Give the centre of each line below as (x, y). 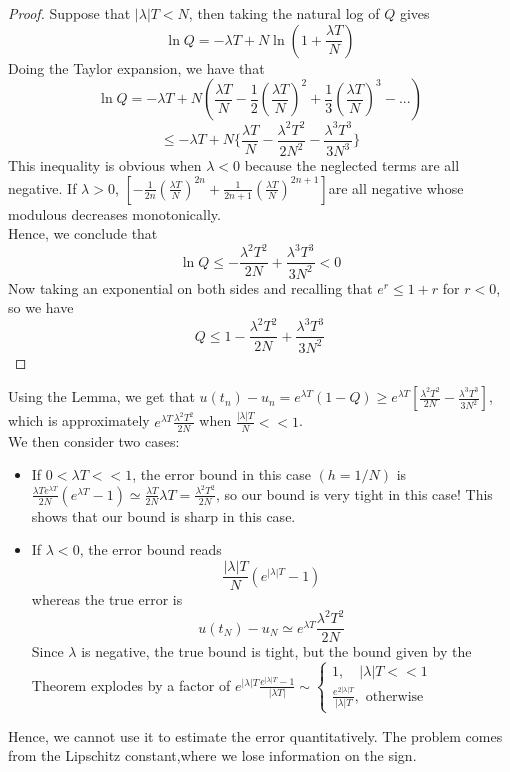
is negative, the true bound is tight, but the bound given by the (276, 651)
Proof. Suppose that (69, 13)
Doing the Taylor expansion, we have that (136, 67)
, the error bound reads (150, 549)
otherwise (394, 696)
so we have (41, 307)
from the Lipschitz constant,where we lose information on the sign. (212, 755)
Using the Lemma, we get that (101, 396)
